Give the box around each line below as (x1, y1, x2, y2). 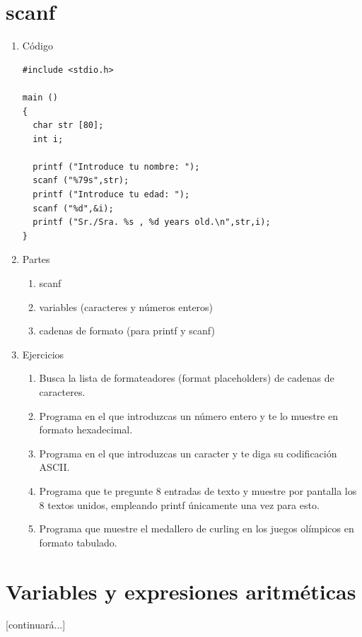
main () (22, 92, 58, 103)
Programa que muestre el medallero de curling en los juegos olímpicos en (39, 521, 354, 536)
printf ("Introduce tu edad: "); (33, 189, 190, 200)
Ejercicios (22, 346, 64, 361)
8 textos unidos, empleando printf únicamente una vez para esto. (39, 497, 320, 512)
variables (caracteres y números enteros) (39, 299, 214, 314)
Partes (22, 252, 50, 267)
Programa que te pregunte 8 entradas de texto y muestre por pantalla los (39, 483, 357, 498)
